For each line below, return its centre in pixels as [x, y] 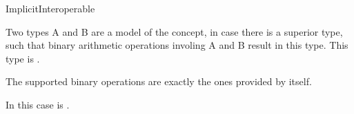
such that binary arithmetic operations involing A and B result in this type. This [177, 45]
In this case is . [38, 104]
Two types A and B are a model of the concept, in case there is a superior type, [174, 31]
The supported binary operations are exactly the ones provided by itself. [159, 81]
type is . [23, 58]
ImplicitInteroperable [50, 8]
